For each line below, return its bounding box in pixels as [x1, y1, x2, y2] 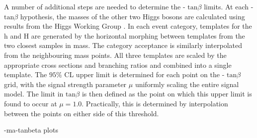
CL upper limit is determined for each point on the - [64, 69, 225, 80]
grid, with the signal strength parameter [4, 79, 127, 89]
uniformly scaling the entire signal [135, 79, 239, 89]
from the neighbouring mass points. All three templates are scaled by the [4, 49, 227, 60]
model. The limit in [4, 89, 64, 99]
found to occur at [4, 98, 57, 108]
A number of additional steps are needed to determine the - [4, 1, 185, 11]
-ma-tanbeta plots [4, 125, 58, 135]
